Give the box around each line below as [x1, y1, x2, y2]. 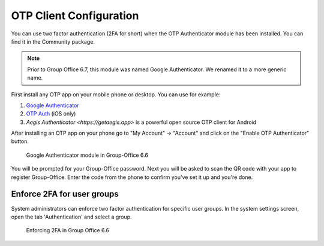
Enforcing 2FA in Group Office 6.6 [26, 227, 110, 234]
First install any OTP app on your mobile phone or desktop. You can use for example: [11, 90, 221, 98]
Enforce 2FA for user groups [11, 189, 119, 199]
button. [11, 138, 29, 145]
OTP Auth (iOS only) [26, 110, 76, 117]
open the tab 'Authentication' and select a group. [11, 213, 132, 220]
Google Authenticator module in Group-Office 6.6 [26, 151, 148, 159]
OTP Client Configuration [11, 9, 139, 22]
